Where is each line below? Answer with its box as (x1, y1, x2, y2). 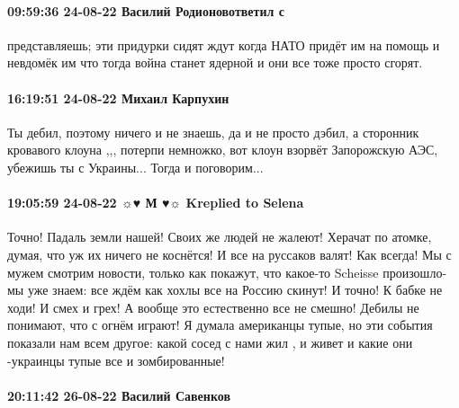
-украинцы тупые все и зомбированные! (7, 350, 225, 369)
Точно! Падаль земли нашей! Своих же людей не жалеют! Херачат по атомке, (7, 227, 432, 246)
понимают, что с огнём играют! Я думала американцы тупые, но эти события (7, 315, 433, 334)
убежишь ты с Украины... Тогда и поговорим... (7, 157, 264, 176)
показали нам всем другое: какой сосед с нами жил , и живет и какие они (7, 333, 413, 351)
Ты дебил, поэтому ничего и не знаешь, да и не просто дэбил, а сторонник (7, 122, 419, 141)
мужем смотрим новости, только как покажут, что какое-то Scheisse (7, 262, 379, 281)
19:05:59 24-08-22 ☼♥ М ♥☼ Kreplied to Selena (7, 193, 304, 212)
